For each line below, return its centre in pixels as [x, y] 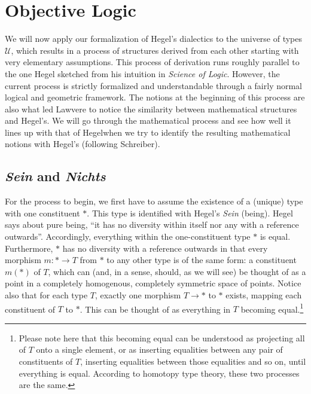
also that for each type [46, 295]
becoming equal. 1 [272, 308]
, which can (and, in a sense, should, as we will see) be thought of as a [177, 271]
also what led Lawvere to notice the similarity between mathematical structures [151, 109]
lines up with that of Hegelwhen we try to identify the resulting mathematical [148, 132]
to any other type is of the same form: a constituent [202, 260]
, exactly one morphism [138, 295]
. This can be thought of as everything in [155, 309]
